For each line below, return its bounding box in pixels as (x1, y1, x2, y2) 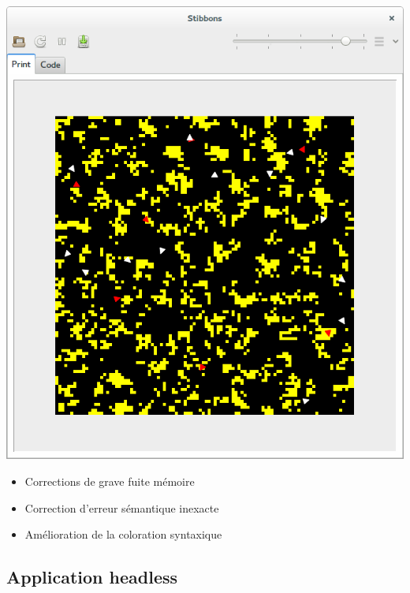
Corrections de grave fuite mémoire (24, 473, 195, 490)
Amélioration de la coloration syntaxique (24, 526, 222, 543)
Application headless (6, 565, 178, 589)
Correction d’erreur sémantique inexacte (24, 499, 219, 516)
